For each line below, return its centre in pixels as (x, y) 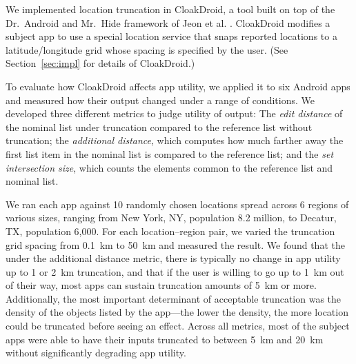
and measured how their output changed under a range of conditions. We (160, 100)
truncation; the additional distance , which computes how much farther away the (175, 140)
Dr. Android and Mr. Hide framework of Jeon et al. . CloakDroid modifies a (168, 22)
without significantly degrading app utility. (96, 353)
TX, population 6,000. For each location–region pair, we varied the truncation (170, 231)
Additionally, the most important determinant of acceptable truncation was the (174, 298)
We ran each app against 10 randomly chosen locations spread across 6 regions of (177, 204)
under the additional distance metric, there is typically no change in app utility (173, 258)
